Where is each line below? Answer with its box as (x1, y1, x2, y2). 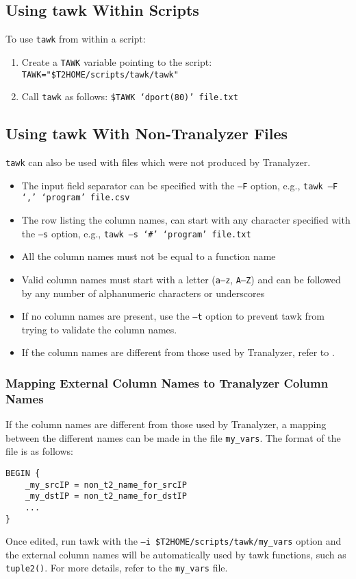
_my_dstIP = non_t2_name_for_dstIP (25, 491, 187, 501)
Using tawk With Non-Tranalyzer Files (5, 123, 288, 144)
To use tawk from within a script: (5, 32, 146, 46)
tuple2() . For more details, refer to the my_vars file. (5, 560, 228, 575)
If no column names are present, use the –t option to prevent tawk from (21, 309, 325, 323)
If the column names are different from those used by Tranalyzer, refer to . (21, 345, 335, 359)
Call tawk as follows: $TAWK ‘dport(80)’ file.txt (21, 89, 238, 104)
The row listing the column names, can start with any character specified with (21, 213, 351, 226)
